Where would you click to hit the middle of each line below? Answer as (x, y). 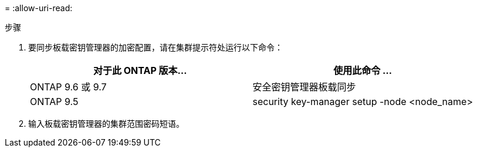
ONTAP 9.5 (54, 102)
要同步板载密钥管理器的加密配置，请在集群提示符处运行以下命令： (155, 47)
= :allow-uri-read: (39, 8)
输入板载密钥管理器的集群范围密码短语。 (106, 124)
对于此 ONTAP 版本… (140, 70)
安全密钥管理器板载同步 (304, 87)
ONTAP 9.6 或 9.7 (68, 87)
